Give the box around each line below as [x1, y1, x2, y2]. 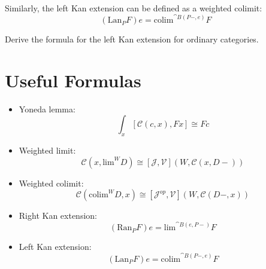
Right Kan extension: [19, 209, 97, 222]
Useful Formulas [5, 68, 141, 92]
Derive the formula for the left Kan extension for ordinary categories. [5, 33, 259, 45]
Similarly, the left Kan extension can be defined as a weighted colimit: [5, 2, 262, 14]
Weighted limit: [19, 144, 76, 157]
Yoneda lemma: [19, 102, 75, 115]
